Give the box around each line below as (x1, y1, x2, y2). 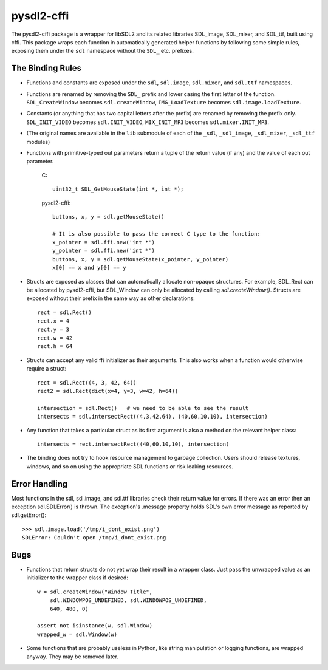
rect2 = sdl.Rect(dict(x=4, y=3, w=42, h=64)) (37, 388, 179, 394)
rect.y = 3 (37, 326, 70, 333)
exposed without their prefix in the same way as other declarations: (26, 295, 196, 302)
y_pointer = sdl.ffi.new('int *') (52, 247, 155, 255)
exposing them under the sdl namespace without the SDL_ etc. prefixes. (11, 47, 194, 55)
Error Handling (11, 479, 68, 489)
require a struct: (26, 365, 67, 372)
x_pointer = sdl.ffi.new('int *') (52, 239, 155, 246)
